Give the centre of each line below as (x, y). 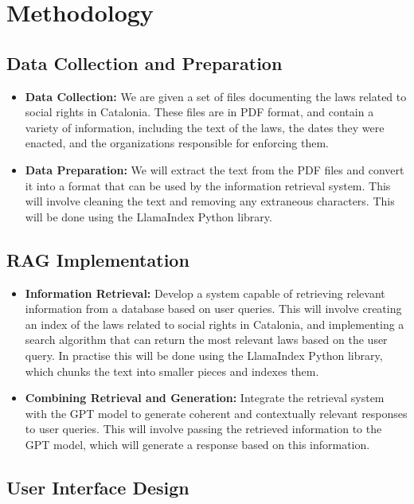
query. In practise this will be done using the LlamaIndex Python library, (204, 355)
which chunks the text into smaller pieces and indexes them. (172, 371)
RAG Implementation (98, 259)
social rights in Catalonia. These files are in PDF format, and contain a (199, 112)
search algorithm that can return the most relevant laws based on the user (206, 340)
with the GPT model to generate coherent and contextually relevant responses (216, 413)
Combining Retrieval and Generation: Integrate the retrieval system (205, 398)
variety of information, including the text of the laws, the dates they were (205, 127)
